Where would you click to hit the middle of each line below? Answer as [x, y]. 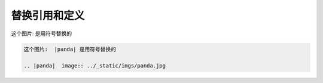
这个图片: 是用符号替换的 [41, 33]
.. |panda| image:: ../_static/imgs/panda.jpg [95, 66]
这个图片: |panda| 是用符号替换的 [70, 49]
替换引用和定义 [48, 16]
